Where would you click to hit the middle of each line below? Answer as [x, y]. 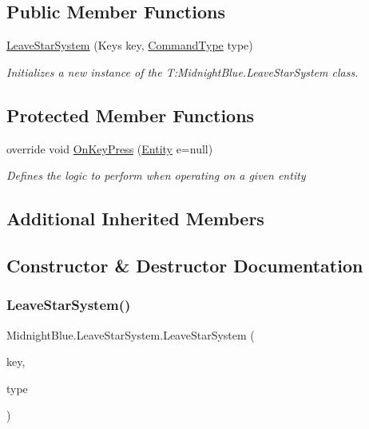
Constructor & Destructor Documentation [185, 265]
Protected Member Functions [131, 115]
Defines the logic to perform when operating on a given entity [156, 175]
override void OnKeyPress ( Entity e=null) [110, 148]
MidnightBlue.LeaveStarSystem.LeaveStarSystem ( [131, 334]
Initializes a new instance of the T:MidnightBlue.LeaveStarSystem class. [183, 71]
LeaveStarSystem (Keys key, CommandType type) [130, 45]
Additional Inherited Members [135, 218]
